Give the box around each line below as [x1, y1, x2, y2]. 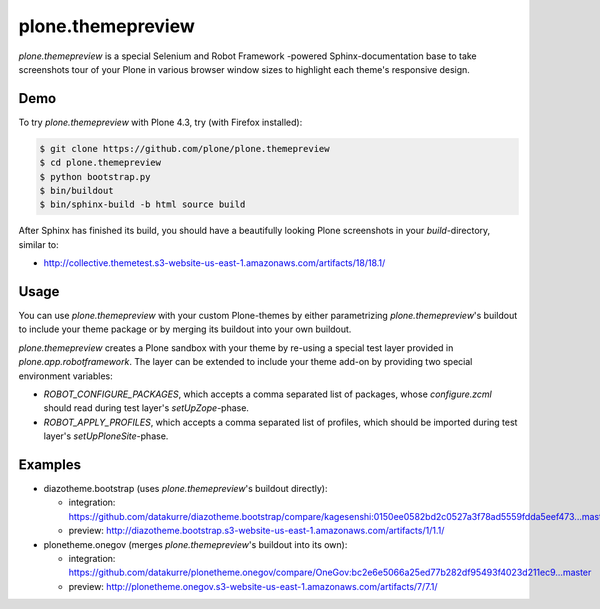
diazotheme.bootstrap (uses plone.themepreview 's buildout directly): [43, 483, 328, 495]
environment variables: [18, 370, 114, 382]
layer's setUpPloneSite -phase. [43, 430, 169, 442]
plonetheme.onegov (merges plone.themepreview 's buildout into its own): [43, 538, 348, 550]
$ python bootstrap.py [39, 171, 151, 182]
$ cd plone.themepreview [39, 157, 162, 169]
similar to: [18, 238, 59, 250]
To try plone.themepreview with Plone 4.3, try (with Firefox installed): [18, 116, 303, 128]
